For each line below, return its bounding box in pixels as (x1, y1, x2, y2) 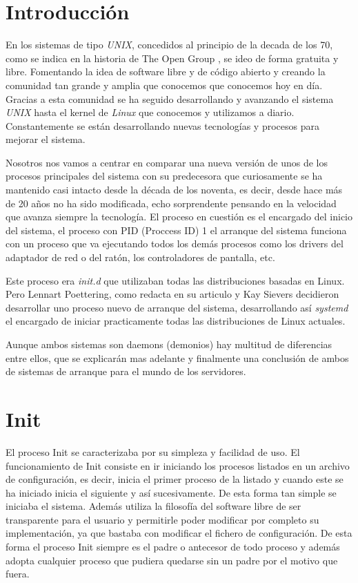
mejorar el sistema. (6, 132, 86, 146)
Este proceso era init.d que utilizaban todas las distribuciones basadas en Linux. (6, 273, 345, 287)
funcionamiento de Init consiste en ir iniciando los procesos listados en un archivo (6, 458, 350, 472)
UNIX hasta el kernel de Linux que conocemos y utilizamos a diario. (6, 105, 295, 120)
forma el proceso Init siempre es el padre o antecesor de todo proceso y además (6, 539, 340, 554)
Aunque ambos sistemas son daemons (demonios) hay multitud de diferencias (6, 337, 332, 351)
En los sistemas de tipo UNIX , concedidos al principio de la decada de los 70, (6, 37, 333, 52)
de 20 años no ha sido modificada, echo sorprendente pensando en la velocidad (6, 195, 337, 210)
